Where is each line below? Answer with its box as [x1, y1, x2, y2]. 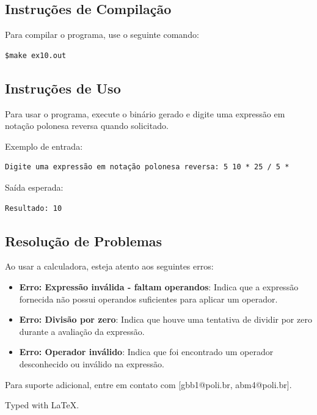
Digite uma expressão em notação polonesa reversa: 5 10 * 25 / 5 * [5, 163, 290, 172]
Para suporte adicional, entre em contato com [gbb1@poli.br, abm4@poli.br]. [5, 378, 292, 391]
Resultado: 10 [5, 204, 62, 213]
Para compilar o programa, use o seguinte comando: [5, 28, 199, 41]
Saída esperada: [5, 180, 64, 193]
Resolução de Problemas [5, 231, 162, 250]
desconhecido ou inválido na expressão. [19, 357, 164, 370]
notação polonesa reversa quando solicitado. [5, 119, 169, 132]
